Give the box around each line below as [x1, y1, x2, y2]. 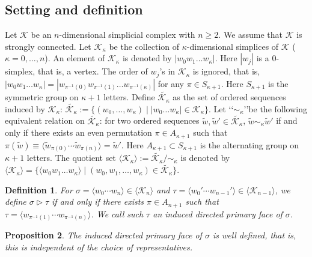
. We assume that [218, 28, 283, 41]
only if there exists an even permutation [5, 126, 152, 139]
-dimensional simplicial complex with [59, 28, 195, 41]
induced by [5, 102, 45, 115]
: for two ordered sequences [99, 114, 200, 127]
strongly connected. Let [5, 40, 91, 52]
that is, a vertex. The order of [37, 65, 148, 77]
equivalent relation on [5, 114, 85, 127]
